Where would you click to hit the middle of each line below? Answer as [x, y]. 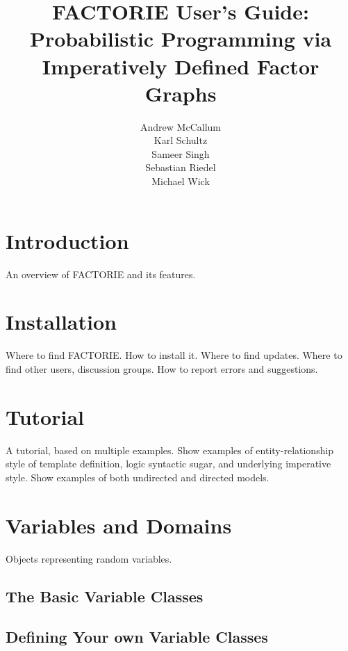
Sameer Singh [181, 153]
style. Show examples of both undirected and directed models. [138, 477]
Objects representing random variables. [89, 558]
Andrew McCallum [181, 126]
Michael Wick [181, 181]
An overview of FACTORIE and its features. [101, 274]
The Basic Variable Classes [105, 596]
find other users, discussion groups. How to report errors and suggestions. [162, 368]
